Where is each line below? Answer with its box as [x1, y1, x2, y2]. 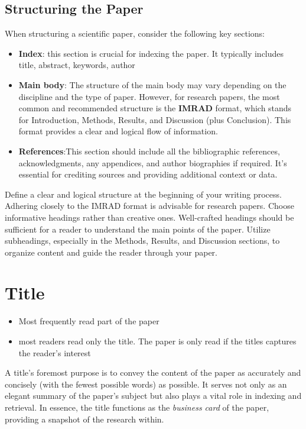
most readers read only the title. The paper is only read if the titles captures [18, 335, 297, 347]
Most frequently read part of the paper [18, 315, 159, 327]
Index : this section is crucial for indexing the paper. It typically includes [18, 47, 284, 59]
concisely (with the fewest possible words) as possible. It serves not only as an [5, 378, 287, 390]
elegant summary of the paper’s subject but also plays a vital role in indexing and [5, 389, 302, 402]
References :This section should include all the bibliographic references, [18, 144, 280, 157]
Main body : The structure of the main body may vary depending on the [18, 78, 287, 91]
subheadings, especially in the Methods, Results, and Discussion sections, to [5, 234, 280, 247]
